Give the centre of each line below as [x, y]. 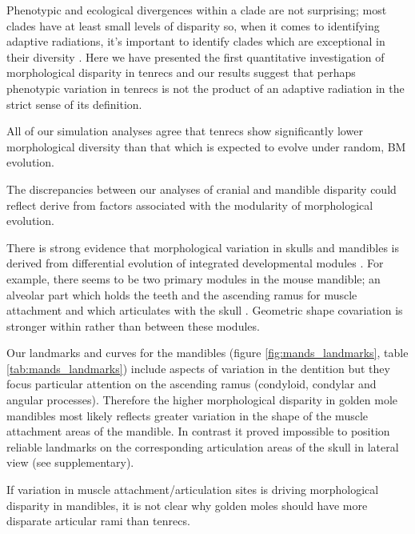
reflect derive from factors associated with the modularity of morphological [190, 205]
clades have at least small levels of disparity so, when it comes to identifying [193, 25]
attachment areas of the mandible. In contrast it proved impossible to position [198, 431]
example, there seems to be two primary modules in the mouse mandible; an [194, 278]
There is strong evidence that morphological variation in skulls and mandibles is [203, 247]
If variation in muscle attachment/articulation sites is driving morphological [193, 490]
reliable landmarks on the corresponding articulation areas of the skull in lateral [203, 446]
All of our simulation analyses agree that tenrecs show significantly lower [185, 131]
